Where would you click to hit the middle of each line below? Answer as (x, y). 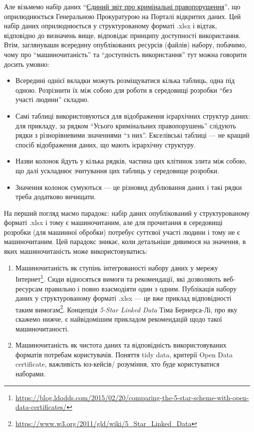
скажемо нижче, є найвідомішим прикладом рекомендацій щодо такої (119, 319)
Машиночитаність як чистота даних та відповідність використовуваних (121, 345)
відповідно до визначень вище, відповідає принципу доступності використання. (122, 35)
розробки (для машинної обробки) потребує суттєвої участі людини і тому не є (122, 232)
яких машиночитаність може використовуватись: (76, 251)
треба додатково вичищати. (56, 196)
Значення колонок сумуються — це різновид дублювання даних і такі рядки (128, 187)
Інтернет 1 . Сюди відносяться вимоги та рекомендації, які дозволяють (118, 278)
